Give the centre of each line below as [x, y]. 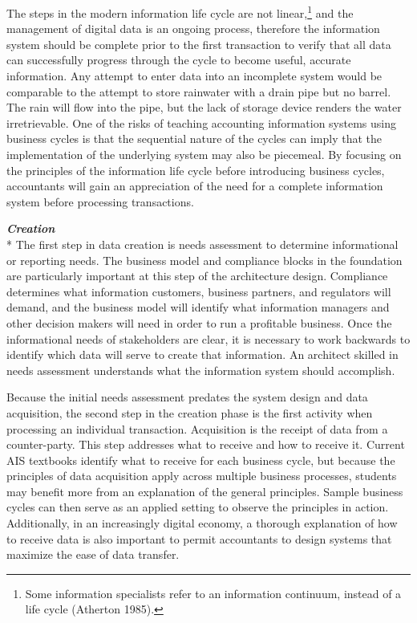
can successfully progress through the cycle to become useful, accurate [179, 60]
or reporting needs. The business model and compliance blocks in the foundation [204, 260]
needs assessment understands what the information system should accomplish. [201, 370]
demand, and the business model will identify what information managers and [198, 307]
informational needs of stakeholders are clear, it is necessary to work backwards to [208, 338]
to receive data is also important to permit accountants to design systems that [199, 538]
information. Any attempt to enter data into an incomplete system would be [194, 76]
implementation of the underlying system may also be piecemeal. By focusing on [204, 154]
